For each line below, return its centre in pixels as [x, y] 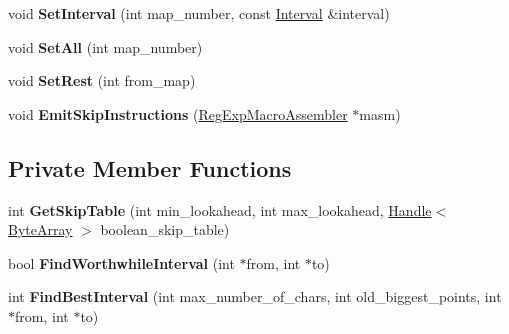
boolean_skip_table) [165, 229]
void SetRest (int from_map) [102, 80]
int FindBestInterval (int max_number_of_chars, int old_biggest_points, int [255, 296]
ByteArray [40, 229]
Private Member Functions [150, 167]
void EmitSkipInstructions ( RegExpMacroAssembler [178, 113]
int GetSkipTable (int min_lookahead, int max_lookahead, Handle [220, 209]
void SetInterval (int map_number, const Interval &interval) [199, 13]
